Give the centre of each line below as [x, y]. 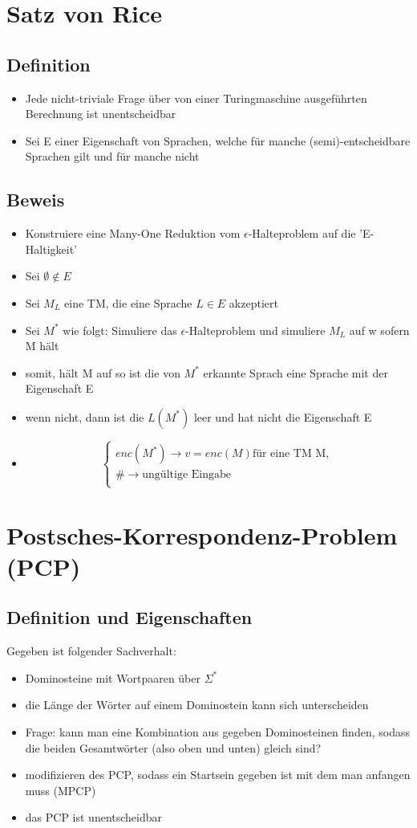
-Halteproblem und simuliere [255, 330]
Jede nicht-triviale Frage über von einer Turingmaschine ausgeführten [196, 98]
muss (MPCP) [61, 790]
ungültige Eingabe [186, 475]
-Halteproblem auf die [302, 233]
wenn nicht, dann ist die [85, 416]
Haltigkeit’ [51, 249]
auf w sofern [379, 330]
